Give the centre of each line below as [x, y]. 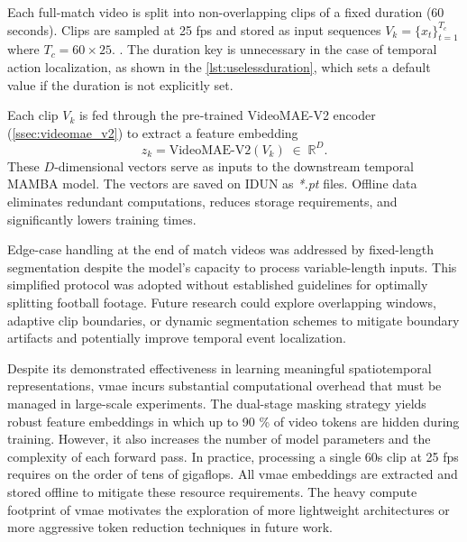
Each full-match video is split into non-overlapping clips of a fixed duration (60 [226, 12]
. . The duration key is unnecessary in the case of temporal [274, 49]
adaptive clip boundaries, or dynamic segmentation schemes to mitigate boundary [233, 320]
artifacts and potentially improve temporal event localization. [177, 338]
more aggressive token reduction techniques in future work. [170, 527]
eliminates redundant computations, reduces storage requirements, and [202, 202]
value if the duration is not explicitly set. [120, 84]
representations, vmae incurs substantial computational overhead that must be [224, 386]
